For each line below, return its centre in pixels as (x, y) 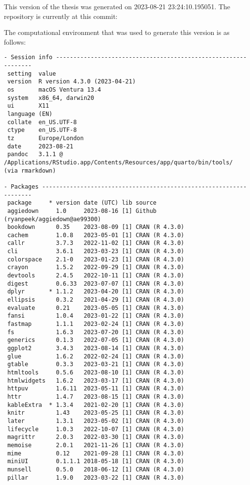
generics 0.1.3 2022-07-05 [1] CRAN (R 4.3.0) (96, 340)
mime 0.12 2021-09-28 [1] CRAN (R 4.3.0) (96, 453)
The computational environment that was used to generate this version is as (117, 32)
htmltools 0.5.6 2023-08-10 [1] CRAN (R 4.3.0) (96, 372)
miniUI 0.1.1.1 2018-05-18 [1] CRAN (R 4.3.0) (96, 461)
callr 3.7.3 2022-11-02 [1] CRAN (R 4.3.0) (96, 243)
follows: (15, 41)
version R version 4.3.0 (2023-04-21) (72, 82)
